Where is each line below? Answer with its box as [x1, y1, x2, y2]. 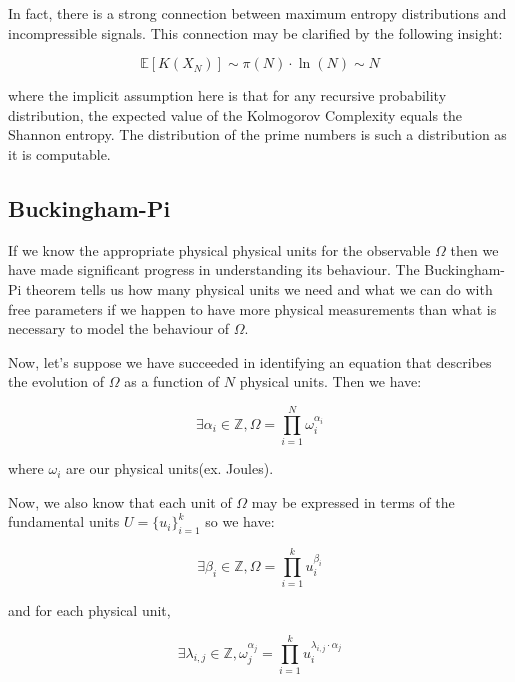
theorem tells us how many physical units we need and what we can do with [26, 278, 493, 299]
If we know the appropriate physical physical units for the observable [8, 239, 431, 260]
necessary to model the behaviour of [8, 318, 230, 339]
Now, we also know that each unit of [8, 491, 232, 512]
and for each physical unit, [8, 600, 171, 621]
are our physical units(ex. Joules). [66, 458, 274, 479]
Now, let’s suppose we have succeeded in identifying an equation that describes [8, 351, 492, 372]
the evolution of [8, 371, 105, 392]
